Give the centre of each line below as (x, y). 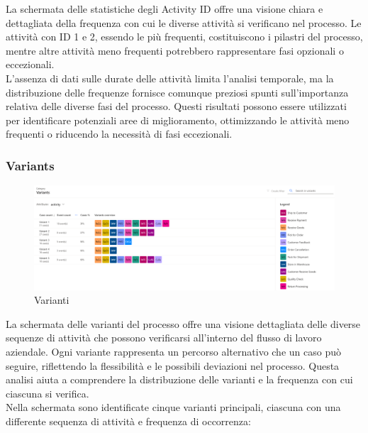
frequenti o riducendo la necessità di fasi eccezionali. (119, 134)
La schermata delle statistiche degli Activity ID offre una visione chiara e (165, 9)
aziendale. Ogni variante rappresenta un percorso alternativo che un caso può (173, 351)
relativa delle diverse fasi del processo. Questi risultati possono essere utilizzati (176, 106)
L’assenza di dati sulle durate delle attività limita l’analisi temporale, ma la (170, 78)
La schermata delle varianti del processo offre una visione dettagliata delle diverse (183, 323)
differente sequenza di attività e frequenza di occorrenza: (128, 421)
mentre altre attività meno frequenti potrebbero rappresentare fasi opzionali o (175, 50)
